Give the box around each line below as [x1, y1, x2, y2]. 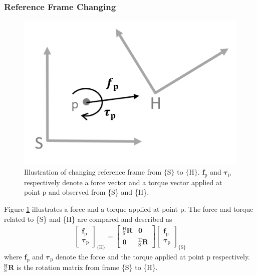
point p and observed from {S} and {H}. [24, 187, 149, 197]
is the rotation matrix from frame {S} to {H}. [16, 261, 158, 272]
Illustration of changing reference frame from [24, 167, 162, 177]
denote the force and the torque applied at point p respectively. [56, 251, 250, 261]
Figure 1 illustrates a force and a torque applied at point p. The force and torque [4, 204, 253, 214]
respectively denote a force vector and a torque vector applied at [24, 177, 222, 187]
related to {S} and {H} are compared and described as [4, 213, 172, 224]
